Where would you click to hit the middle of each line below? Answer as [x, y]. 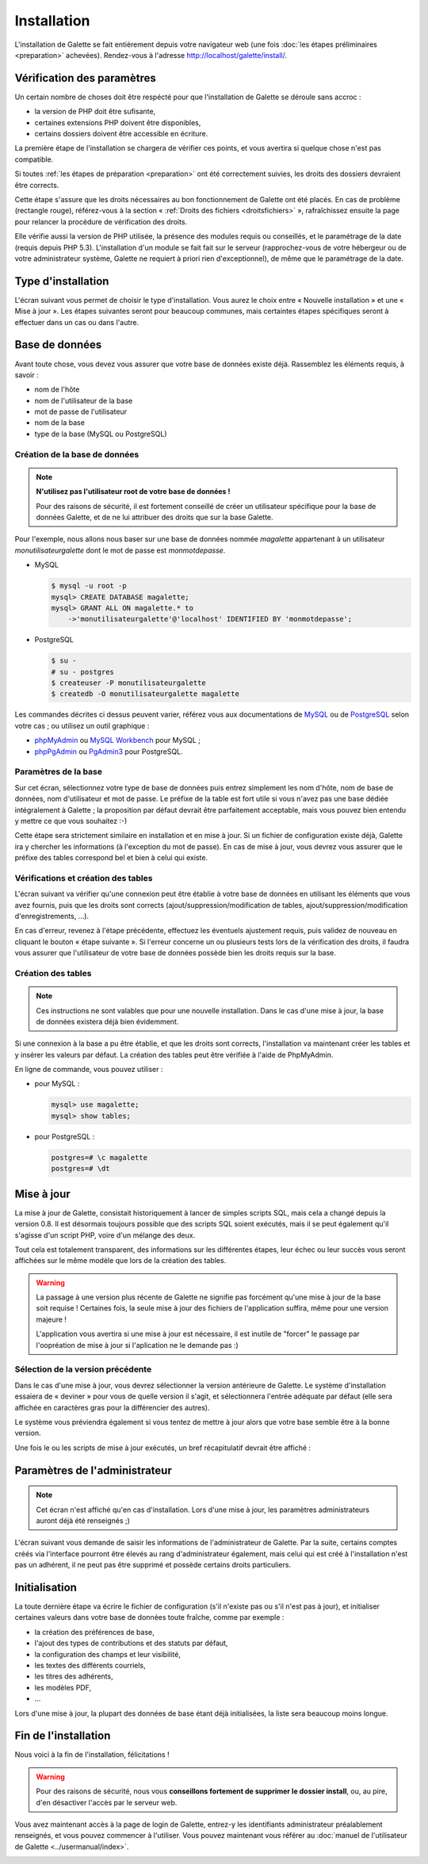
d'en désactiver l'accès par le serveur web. [107, 1802]
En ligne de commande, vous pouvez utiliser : [89, 1070]
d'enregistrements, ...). [52, 917]
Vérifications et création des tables [84, 878]
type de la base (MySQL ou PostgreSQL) [101, 434]
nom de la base [59, 423]
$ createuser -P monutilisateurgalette [128, 683]
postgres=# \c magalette [99, 1157]
